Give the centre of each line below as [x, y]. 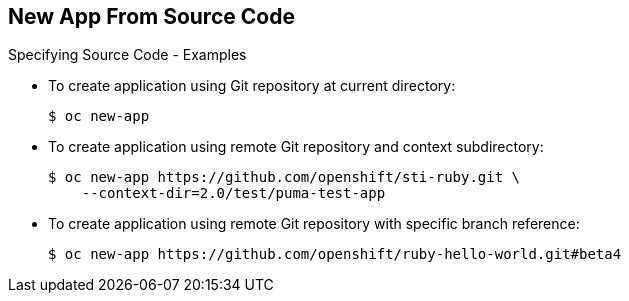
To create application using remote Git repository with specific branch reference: [314, 224]
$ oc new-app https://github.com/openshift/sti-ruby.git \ [284, 177]
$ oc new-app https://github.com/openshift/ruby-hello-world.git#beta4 [335, 254]
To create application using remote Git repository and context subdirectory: [296, 147]
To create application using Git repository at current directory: [252, 86]
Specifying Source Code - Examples [127, 55]
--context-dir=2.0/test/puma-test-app [233, 193]
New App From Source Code [151, 16]
